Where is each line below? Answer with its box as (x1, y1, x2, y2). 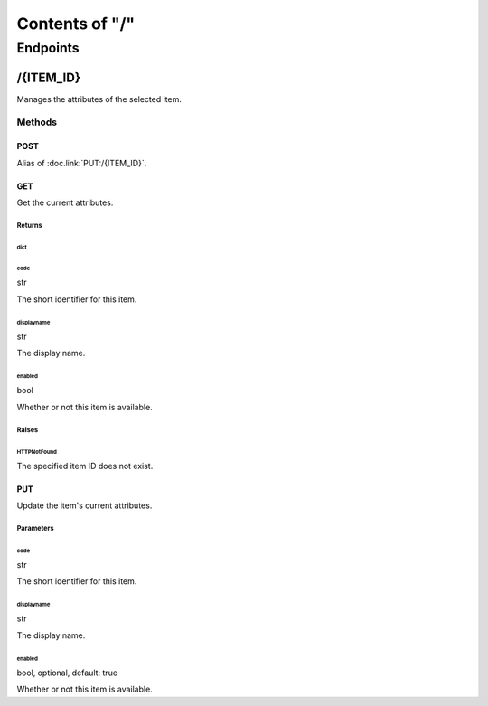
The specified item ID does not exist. (16, 460, 154, 471)
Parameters (16, 524, 54, 533)
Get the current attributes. (16, 197, 114, 208)
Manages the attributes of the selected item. (16, 93, 183, 104)
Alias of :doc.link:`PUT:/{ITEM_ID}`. (16, 157, 147, 168)
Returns (16, 221, 42, 230)
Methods (16, 116, 58, 128)
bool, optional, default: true (16, 667, 117, 678)
